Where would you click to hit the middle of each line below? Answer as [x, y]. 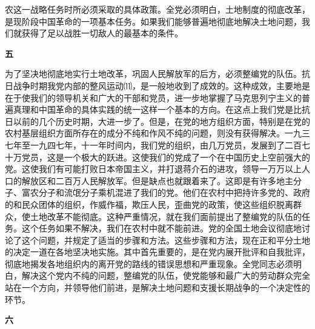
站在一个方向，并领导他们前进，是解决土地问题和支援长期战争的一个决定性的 [157, 287]
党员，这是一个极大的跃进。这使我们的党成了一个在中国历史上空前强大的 [166, 157]
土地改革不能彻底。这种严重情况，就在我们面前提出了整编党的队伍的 [166, 216]
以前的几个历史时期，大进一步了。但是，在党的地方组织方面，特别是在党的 [161, 121]
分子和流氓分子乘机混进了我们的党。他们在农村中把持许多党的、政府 [174, 192]
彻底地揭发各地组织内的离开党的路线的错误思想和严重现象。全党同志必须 [149, 263]
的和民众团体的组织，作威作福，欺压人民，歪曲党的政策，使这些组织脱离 [149, 204]
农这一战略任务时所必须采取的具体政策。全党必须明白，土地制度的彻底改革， [157, 9]
